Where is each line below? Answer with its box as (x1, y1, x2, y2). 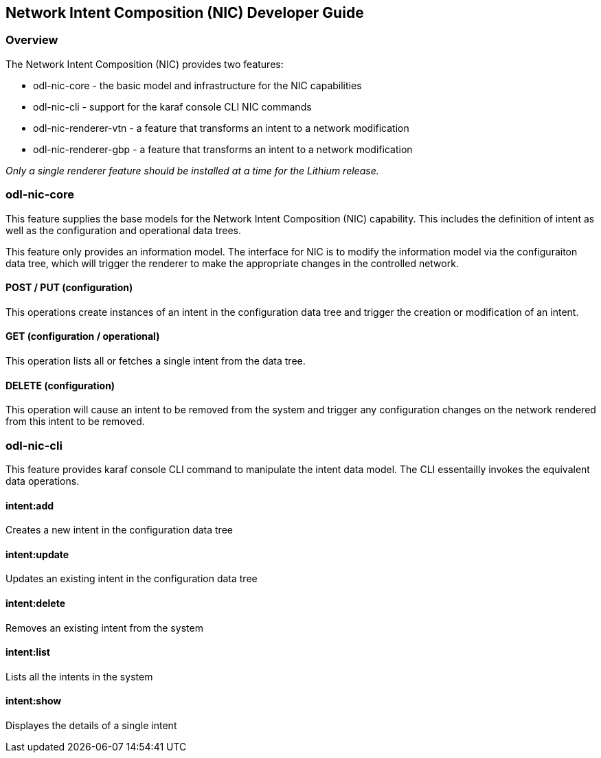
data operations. (5, 474, 80, 487)
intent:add (5, 499, 54, 512)
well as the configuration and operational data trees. (5, 224, 242, 236)
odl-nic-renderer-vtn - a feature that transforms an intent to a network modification (33, 122, 409, 134)
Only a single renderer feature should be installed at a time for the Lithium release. (5, 164, 379, 176)
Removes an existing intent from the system (5, 621, 203, 634)
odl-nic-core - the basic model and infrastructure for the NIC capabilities (33, 79, 362, 91)
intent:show (5, 695, 62, 707)
